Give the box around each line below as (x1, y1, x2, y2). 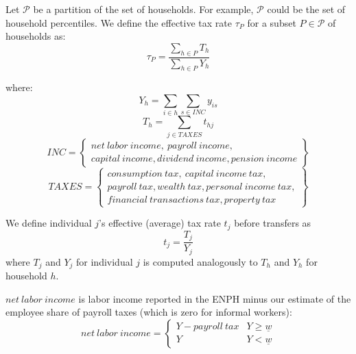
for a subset (247, 15, 296, 29)
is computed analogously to (143, 254, 258, 268)
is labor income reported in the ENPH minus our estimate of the (78, 291, 351, 305)
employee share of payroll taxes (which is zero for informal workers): (5, 305, 292, 319)
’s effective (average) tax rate (99, 216, 221, 230)
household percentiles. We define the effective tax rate (5, 15, 232, 29)
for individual (76, 254, 133, 268)
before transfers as (234, 216, 311, 230)
